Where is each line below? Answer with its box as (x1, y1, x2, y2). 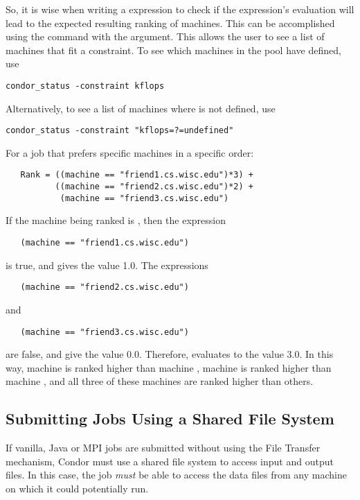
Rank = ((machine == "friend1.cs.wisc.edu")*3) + (20, 170, 253, 180)
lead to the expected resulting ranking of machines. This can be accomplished (6, 15, 335, 30)
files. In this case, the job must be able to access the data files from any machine (6, 467, 347, 482)
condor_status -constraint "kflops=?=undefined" (6, 126, 234, 136)
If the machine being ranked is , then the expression (6, 213, 226, 227)
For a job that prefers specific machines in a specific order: (6, 145, 254, 160)
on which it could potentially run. (6, 481, 149, 495)
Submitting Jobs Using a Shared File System (6, 408, 334, 429)
